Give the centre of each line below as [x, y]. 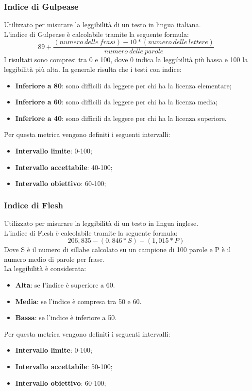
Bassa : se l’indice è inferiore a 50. [66, 317]
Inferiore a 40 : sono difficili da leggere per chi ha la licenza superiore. [121, 118]
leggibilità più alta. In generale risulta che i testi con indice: [93, 69]
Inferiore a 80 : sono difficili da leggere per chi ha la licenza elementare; [123, 85]
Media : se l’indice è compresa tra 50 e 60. [78, 301]
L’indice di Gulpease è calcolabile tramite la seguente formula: [96, 34]
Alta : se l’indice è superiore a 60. [65, 285]
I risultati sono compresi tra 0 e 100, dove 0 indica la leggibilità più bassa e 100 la [126, 59]
